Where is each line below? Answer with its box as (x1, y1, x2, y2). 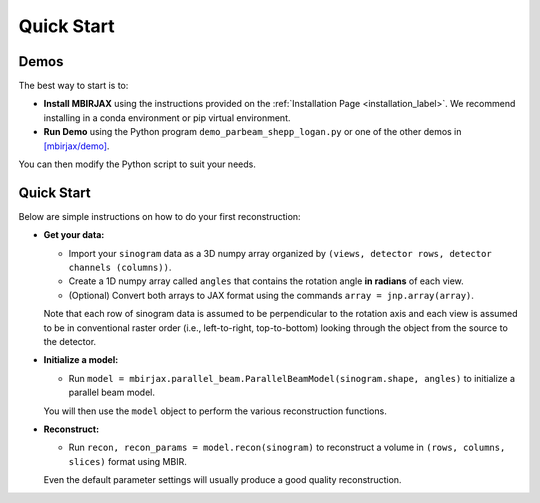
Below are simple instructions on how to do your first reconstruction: (18, 210, 301, 222)
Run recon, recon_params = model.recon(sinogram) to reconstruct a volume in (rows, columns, (68, 441, 506, 454)
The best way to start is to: (18, 80, 129, 92)
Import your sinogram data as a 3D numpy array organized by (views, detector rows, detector (68, 247, 492, 259)
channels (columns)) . (68, 261, 172, 274)
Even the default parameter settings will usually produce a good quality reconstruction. (43, 474, 402, 486)
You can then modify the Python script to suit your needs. (18, 158, 257, 170)
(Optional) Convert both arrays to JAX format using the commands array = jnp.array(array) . (68, 289, 475, 301)
